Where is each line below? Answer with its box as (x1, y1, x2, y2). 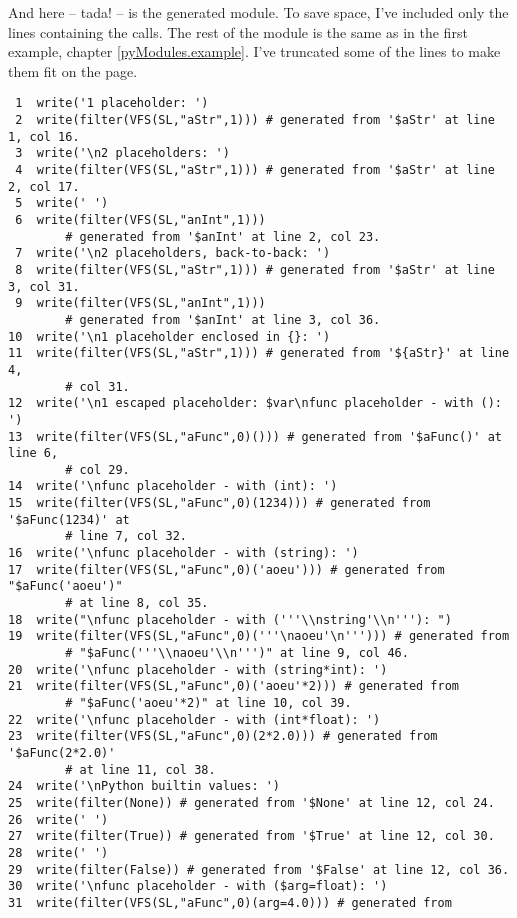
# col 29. (65, 462, 130, 477)
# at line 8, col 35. (65, 596, 209, 611)
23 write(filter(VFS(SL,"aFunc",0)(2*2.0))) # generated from (8, 729, 438, 744)
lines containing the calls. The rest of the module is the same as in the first (8, 21, 468, 42)
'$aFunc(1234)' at (8, 512, 130, 527)
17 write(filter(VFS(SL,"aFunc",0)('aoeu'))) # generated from (8, 562, 445, 577)
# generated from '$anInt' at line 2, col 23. (65, 229, 381, 244)
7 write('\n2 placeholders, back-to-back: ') (15, 246, 331, 261)
